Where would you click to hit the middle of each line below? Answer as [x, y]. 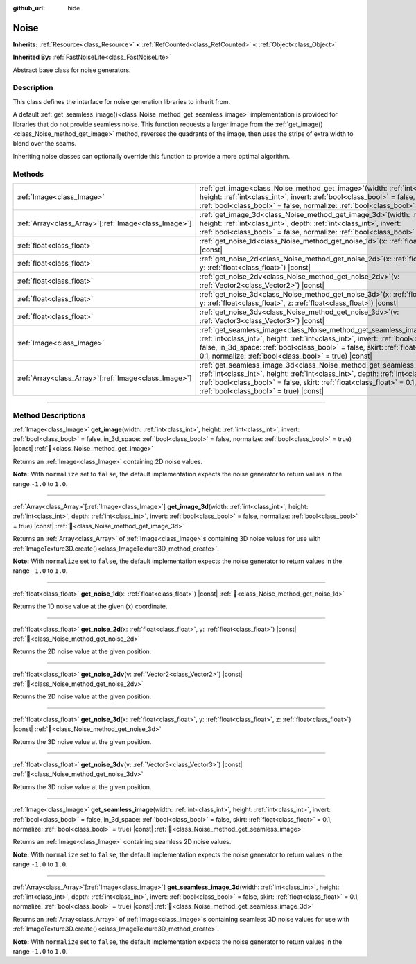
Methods [28, 174]
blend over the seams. [45, 144]
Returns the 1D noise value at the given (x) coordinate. [90, 606]
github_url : [29, 8]
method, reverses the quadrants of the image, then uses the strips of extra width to [234, 134]
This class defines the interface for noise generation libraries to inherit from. [122, 101]
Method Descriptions [49, 415]
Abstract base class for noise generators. [72, 70]
